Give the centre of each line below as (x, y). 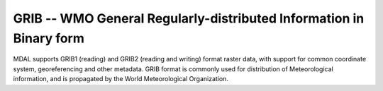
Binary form (49, 38)
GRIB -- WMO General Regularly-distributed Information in (189, 18)
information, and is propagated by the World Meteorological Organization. (121, 79)
